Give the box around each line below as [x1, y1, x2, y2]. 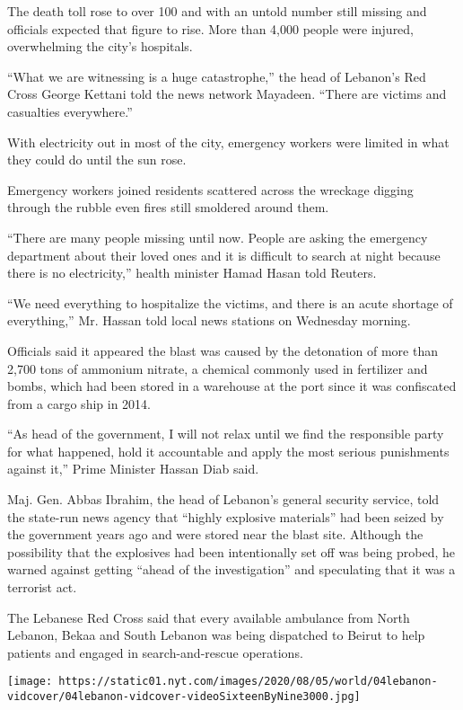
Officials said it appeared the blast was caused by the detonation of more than [7, 341, 438, 359]
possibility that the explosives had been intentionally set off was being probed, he [7, 542, 456, 561]
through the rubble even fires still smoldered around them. [7, 198, 329, 217]
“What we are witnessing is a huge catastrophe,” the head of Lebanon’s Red [7, 67, 426, 85]
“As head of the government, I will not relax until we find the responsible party [7, 424, 444, 443]
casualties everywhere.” [7, 102, 133, 120]
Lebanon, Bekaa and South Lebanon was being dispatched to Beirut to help [7, 626, 425, 644]
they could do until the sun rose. [7, 150, 187, 169]
